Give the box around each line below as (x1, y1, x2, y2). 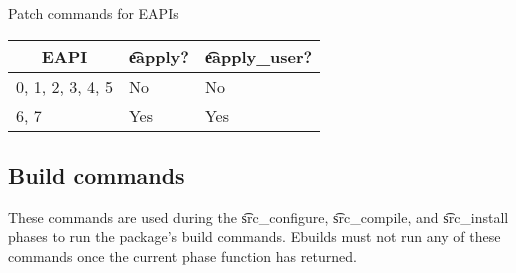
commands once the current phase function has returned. (8, 245, 357, 266)
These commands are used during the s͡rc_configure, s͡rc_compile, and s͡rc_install (8, 206, 509, 227)
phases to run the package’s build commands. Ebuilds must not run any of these (8, 226, 501, 247)
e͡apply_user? (204, 44, 313, 68)
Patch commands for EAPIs (8, 3, 179, 23)
